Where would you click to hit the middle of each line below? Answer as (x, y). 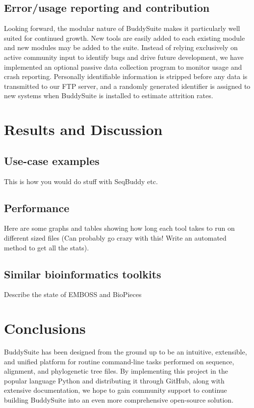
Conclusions (45, 328)
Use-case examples (52, 160)
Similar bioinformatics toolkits (83, 274)
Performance (37, 207)
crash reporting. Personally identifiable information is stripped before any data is (126, 76)
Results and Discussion (83, 129)
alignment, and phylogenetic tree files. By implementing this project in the (116, 371)
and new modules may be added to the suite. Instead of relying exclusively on (121, 47)
